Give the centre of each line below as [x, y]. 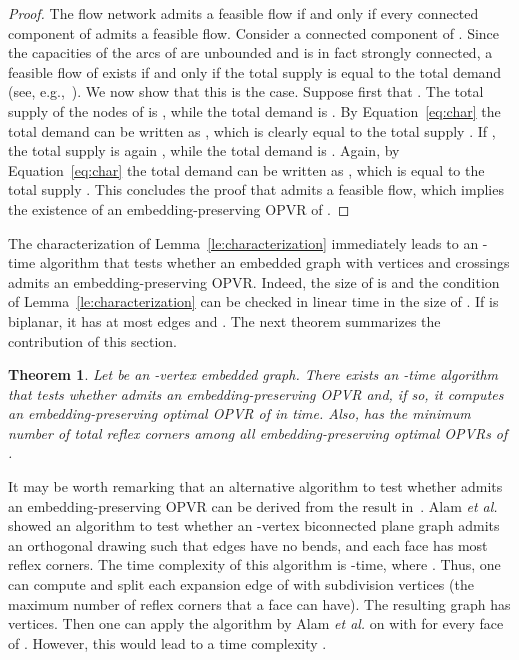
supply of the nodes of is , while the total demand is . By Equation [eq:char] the [254, 110]
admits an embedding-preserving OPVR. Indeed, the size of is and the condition [254, 281]
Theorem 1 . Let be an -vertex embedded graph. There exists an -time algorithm [253, 374]
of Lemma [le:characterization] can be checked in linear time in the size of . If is [253, 301]
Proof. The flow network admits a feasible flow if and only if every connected [243, 13]
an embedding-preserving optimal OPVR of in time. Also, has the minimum [239, 413]
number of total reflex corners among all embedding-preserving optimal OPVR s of [258, 432]
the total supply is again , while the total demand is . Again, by [204, 150]
